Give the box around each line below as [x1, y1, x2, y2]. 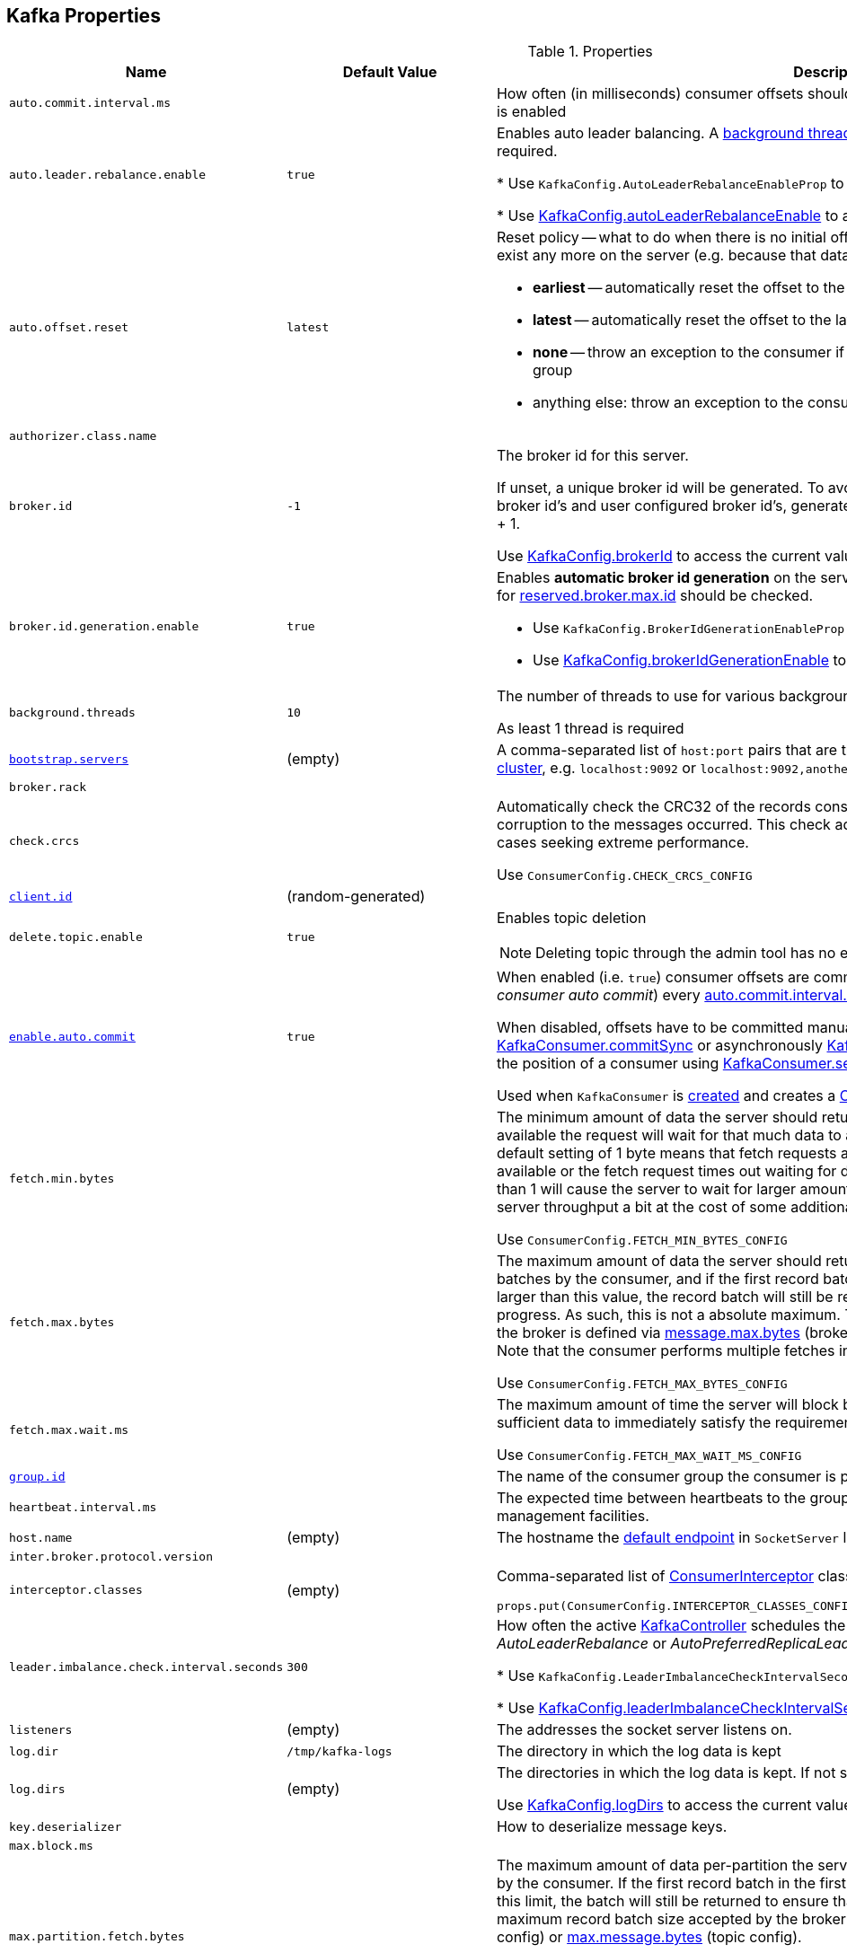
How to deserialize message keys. [496, 1817, 728, 1836]
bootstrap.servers [9, 752, 129, 766]
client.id [9, 889, 73, 903]
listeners [9, 1722, 73, 1737]
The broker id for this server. [496, 446, 689, 465]
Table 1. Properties [527, 42, 653, 61]
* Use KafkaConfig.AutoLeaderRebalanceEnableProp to [496, 174, 844, 193]
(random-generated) [287, 887, 426, 906]
